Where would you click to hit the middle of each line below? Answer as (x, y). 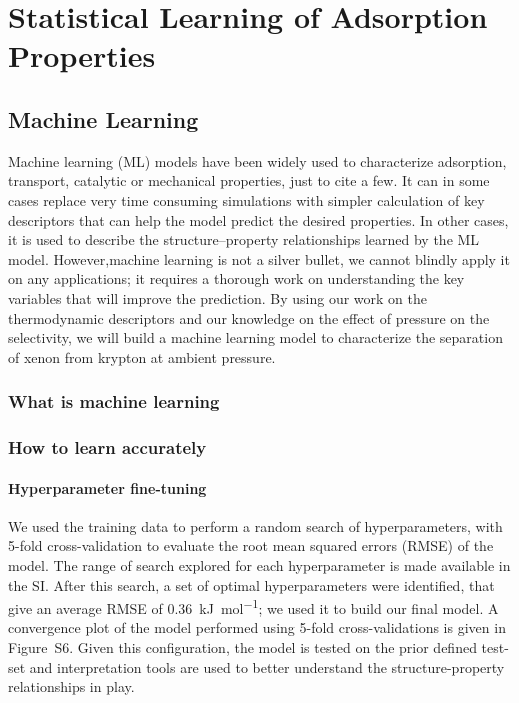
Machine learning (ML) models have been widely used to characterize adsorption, (257, 160)
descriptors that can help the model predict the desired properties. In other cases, (258, 219)
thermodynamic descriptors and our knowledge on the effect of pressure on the (249, 317)
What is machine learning (114, 401)
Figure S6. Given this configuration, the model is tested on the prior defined (242, 647)
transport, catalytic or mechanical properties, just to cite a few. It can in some (249, 180)
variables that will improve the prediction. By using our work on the (218, 297)
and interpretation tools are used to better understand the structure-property (267, 666)
